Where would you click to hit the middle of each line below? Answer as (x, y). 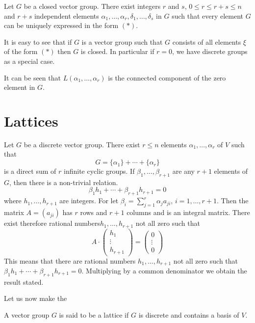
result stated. (24, 282)
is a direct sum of (30, 171)
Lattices (31, 121)
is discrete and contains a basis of (189, 315)
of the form (21, 51)
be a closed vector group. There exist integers (92, 6)
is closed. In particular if (117, 51)
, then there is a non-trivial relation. (64, 182)
